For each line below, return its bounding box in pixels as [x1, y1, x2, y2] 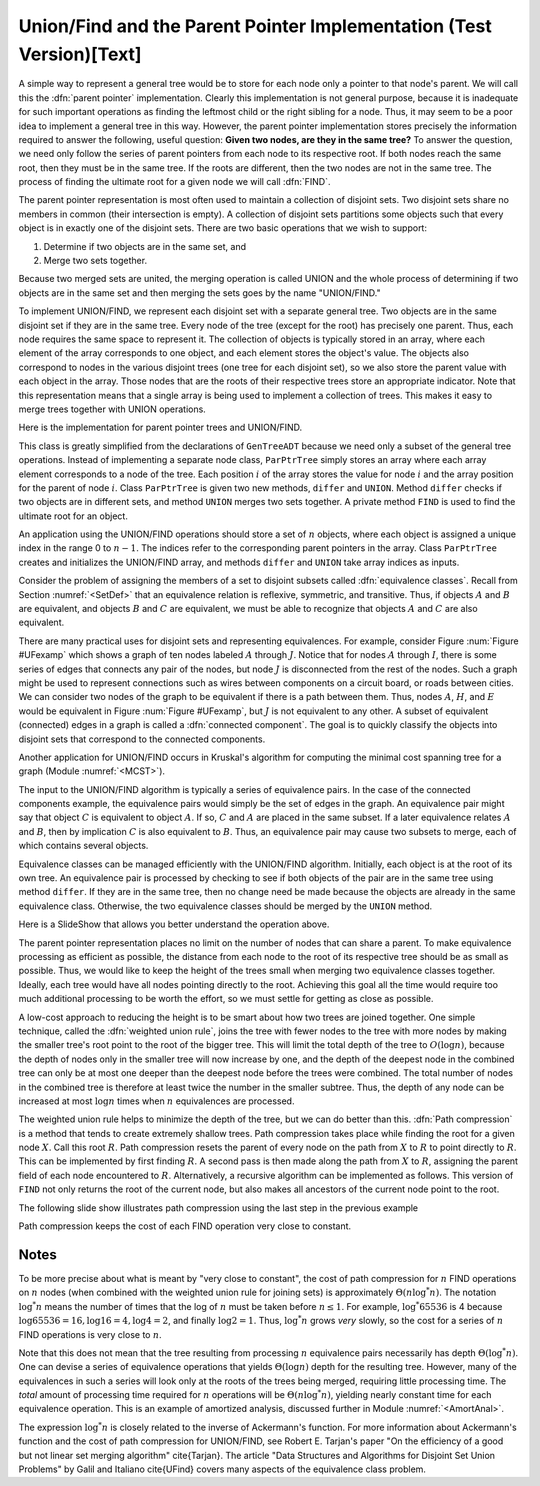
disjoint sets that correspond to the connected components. [18, 733, 266, 745]
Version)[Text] [18, 43, 142, 65]
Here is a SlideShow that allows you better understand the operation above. [18, 918, 330, 930]
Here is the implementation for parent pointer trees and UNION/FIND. [18, 421, 303, 434]
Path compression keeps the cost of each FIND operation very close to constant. [18, 1220, 352, 1232]
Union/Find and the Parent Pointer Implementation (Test [18, 15, 492, 37]
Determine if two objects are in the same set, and [43, 240, 247, 252]
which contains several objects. [18, 840, 149, 852]
